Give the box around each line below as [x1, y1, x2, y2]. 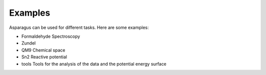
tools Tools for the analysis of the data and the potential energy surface [21, 61, 167, 67]
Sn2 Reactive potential [21, 54, 67, 60]
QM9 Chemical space [21, 47, 66, 53]
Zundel [21, 40, 36, 46]
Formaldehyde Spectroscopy [21, 33, 80, 39]
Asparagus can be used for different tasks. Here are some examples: [9, 25, 149, 30]
